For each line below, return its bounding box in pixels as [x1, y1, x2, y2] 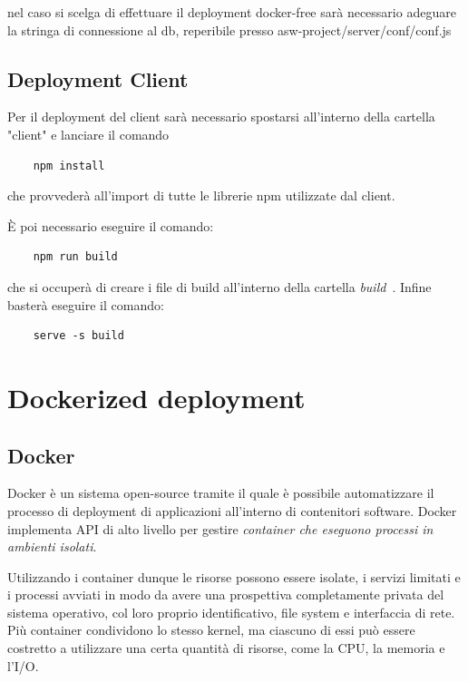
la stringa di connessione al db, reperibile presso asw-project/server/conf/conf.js [7, 20, 452, 39]
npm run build [33, 250, 118, 264]
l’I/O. [7, 656, 39, 675]
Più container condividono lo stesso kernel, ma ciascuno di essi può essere [7, 620, 415, 639]
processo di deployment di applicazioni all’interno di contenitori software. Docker [7, 501, 457, 520]
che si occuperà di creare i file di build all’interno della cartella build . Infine [7, 277, 432, 296]
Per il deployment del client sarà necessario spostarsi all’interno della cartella [7, 107, 435, 126]
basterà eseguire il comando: [7, 295, 164, 314]
